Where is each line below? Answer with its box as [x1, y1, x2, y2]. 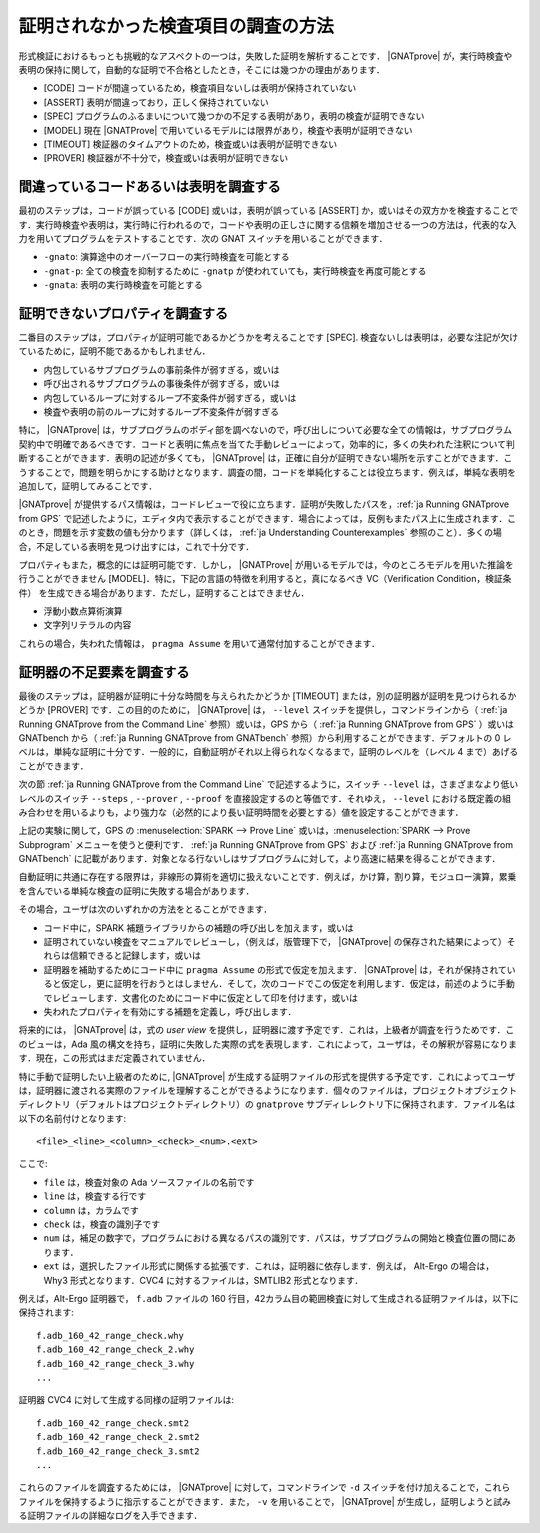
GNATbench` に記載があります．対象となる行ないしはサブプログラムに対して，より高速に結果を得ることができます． [18, 853, 501, 865]
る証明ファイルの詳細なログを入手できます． [18, 1510, 203, 1522]
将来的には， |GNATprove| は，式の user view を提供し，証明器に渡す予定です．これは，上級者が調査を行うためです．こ [18, 1024, 515, 1036]
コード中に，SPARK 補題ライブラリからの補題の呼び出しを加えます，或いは [43, 921, 354, 934]
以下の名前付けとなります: [18, 1112, 127, 1124]
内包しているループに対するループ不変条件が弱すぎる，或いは [43, 391, 297, 404]
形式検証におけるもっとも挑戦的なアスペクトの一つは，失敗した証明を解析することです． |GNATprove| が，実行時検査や [18, 50, 513, 62]
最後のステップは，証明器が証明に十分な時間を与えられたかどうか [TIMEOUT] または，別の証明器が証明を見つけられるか [18, 690, 517, 702]
